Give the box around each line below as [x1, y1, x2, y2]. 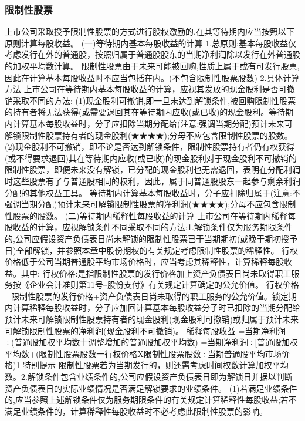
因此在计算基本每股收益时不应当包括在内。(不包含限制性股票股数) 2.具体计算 [5, 71, 300, 83]
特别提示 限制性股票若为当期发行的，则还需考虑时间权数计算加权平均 [23, 359, 289, 371]
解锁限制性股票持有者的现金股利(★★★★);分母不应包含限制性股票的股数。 [5, 129, 293, 141]
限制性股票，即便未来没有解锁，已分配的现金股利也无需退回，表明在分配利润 [5, 163, 300, 176]
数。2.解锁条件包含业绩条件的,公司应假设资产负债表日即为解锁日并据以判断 [5, 371, 293, 383]
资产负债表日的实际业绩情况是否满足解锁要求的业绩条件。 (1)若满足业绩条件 [5, 382, 297, 394]
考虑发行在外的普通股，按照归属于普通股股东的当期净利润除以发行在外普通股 [5, 48, 300, 60]
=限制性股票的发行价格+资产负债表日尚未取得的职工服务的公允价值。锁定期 [5, 289, 297, 302]
